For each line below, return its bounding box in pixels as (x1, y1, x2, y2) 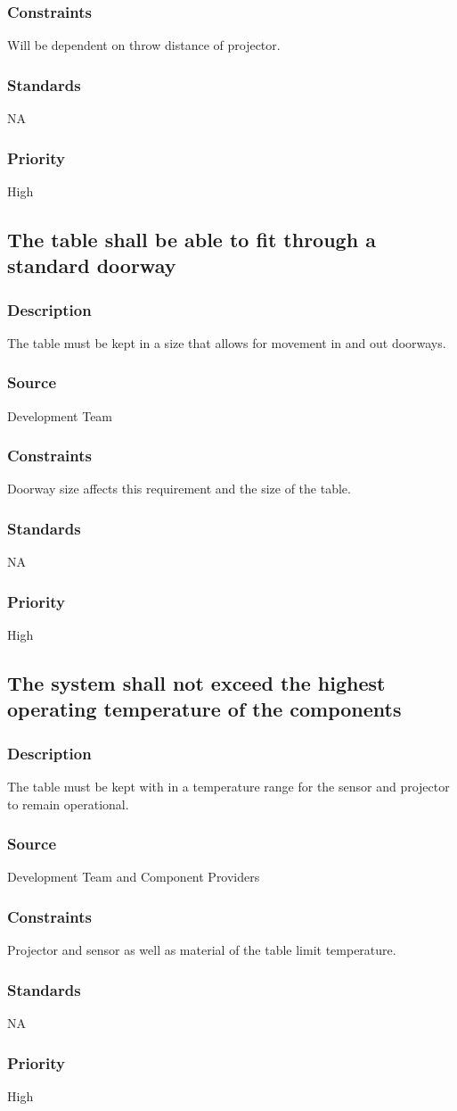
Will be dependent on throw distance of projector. (7, 36, 281, 54)
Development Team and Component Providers (7, 867, 260, 886)
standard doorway (7, 252, 176, 279)
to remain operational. (7, 794, 129, 813)
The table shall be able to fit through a (7, 225, 376, 253)
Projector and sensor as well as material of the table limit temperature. (7, 941, 396, 959)
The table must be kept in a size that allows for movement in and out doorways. (7, 333, 446, 352)
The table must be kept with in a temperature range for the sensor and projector (7, 777, 450, 796)
